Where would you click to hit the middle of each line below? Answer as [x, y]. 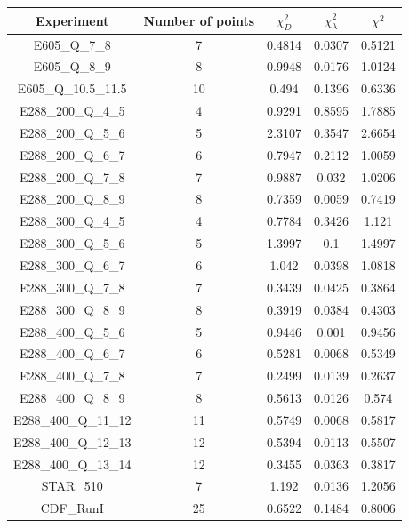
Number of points [199, 20]
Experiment [72, 20]
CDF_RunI [72, 508]
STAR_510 [72, 486]
